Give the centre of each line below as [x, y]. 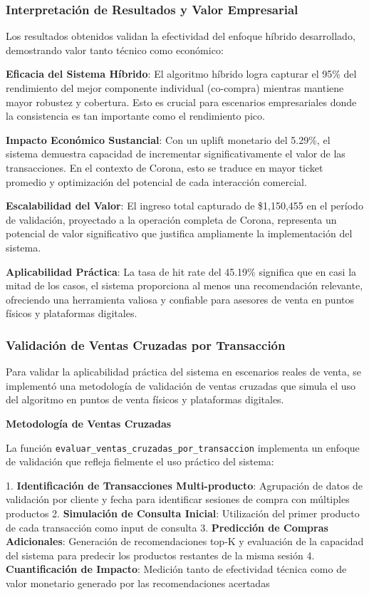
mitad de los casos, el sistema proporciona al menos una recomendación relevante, [184, 285]
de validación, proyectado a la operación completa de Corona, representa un [171, 219]
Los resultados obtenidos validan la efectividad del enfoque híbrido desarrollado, [181, 36]
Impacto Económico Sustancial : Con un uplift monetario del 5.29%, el [168, 139]
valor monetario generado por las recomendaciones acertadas [138, 583]
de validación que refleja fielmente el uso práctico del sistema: [140, 461]
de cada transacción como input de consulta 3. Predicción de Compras [167, 527]
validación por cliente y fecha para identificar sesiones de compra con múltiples [178, 499]
